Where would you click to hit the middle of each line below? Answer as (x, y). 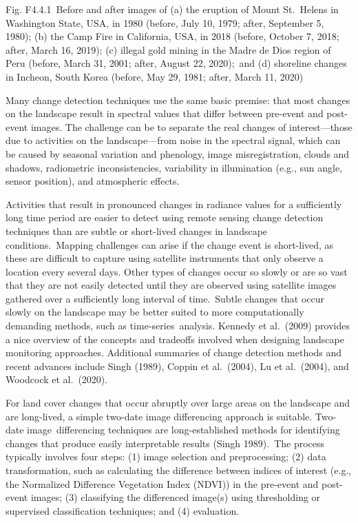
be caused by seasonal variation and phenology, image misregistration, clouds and (178, 153)
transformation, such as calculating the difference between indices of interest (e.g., (179, 470)
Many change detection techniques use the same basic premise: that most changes (178, 100)
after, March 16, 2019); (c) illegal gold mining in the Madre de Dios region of (168, 49)
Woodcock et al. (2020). (57, 379)
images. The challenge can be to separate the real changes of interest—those (191, 126)
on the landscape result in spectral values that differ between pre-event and (165, 113)
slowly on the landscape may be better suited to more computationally (155, 312)
